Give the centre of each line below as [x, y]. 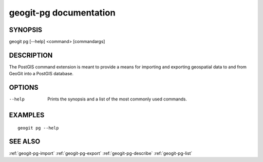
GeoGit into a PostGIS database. [41, 74]
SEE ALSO [25, 141]
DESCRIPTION [31, 55]
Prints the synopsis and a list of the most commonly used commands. [117, 99]
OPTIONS [24, 88]
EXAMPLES [27, 115]
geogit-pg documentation [62, 13]
